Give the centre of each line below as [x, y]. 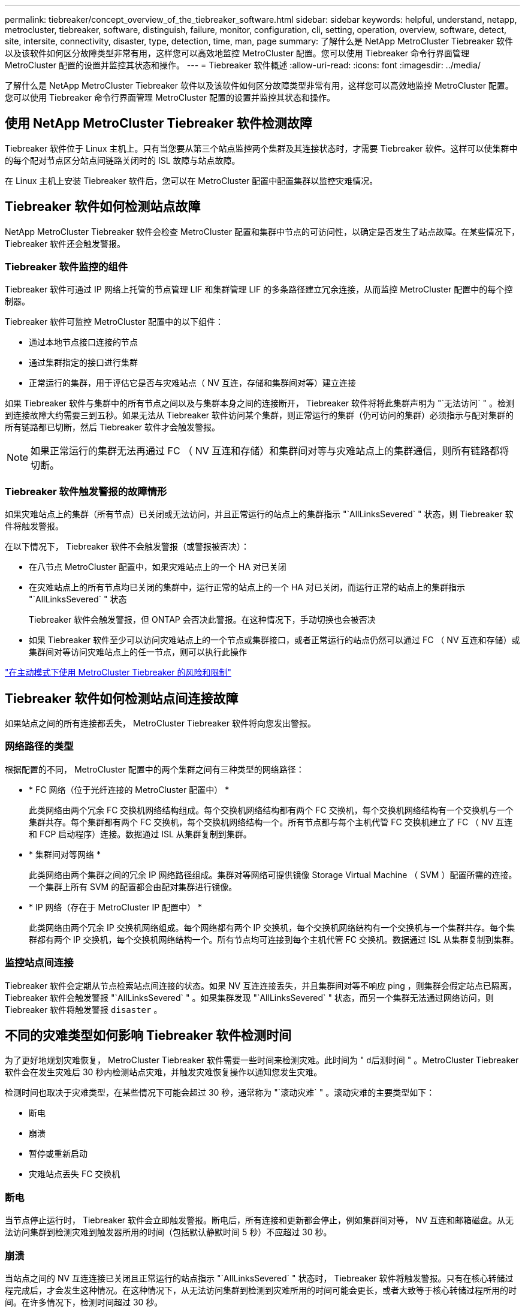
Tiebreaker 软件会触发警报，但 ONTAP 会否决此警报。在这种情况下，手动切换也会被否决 [202, 620]
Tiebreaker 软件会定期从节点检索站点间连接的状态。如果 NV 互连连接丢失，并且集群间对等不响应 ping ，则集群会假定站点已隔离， [261, 985]
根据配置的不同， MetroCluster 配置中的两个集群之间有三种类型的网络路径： [155, 769]
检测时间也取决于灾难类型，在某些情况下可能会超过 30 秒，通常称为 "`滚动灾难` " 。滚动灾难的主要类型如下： [220, 1093]
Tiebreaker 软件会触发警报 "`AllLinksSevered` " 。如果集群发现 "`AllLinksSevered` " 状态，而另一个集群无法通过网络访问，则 [249, 997]
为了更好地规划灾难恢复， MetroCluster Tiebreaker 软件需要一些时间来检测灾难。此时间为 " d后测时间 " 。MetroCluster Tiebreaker [262, 1060]
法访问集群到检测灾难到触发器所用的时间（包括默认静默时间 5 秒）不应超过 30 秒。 [168, 1232]
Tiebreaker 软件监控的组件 [66, 267]
